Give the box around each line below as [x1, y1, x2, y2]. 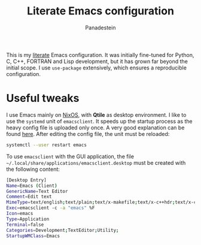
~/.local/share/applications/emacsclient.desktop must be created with [6, 159, 186, 166]
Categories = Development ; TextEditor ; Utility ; [6, 227, 119, 233]
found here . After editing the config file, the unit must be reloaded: [6, 130, 170, 137]
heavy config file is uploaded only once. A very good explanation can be [6, 124, 185, 131]
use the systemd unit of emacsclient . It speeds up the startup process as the [6, 117, 193, 125]
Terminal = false [6, 222, 44, 228]
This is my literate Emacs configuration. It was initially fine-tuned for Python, [6, 51, 194, 58]
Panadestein [85, 24, 116, 31]
